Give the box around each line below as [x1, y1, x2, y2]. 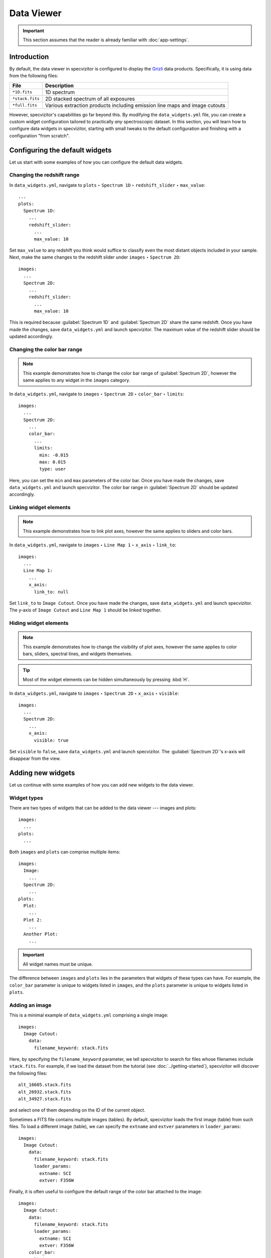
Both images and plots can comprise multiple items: [9, 849, 120, 855]
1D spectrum [45, 89, 75, 96]
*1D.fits [12, 90, 33, 95]
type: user [39, 466, 66, 472]
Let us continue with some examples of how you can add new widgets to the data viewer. [9, 782, 194, 788]
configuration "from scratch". [9, 132, 70, 138]
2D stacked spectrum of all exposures [45, 95, 135, 102]
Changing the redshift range [9, 172, 80, 179]
